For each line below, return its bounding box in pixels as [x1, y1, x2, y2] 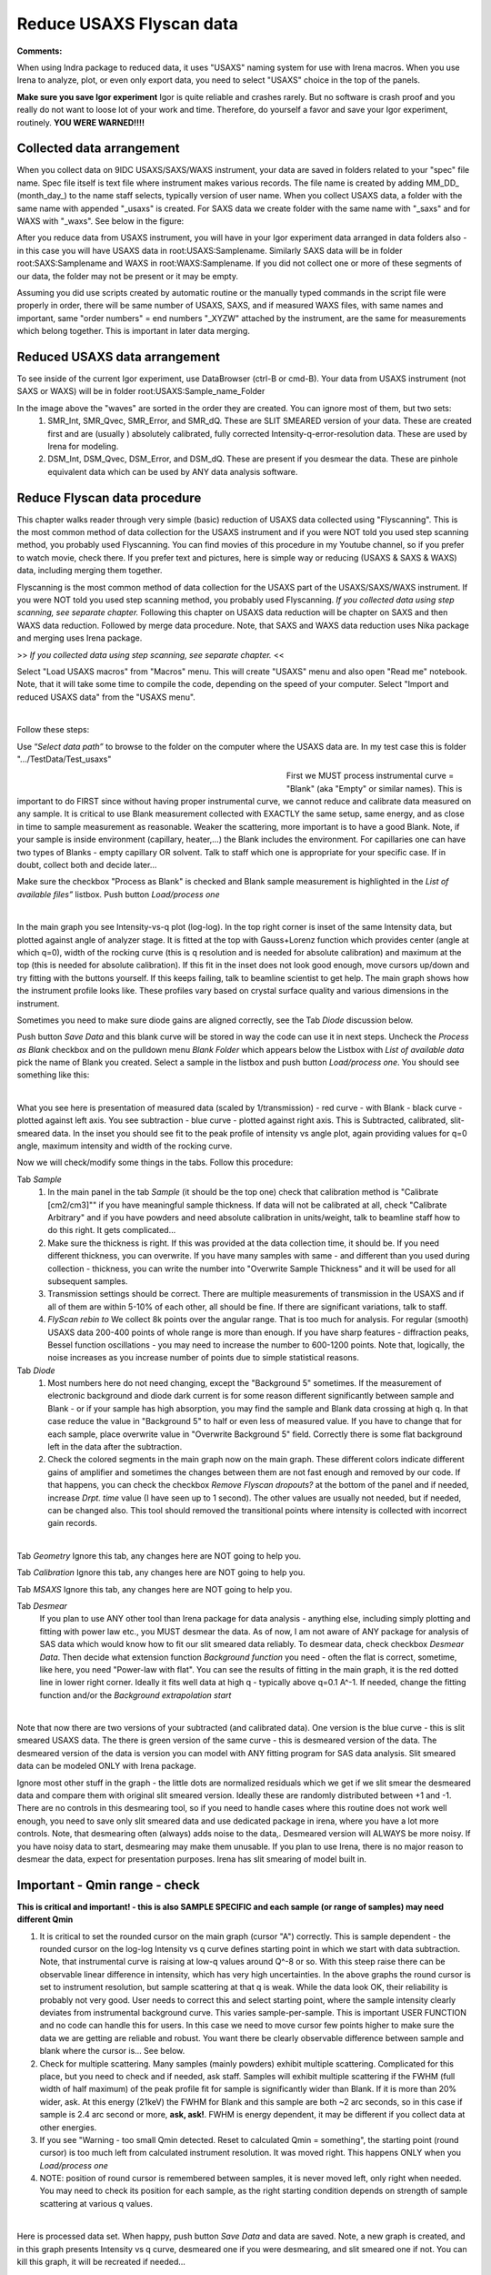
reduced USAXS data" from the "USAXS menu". [16, 692, 195, 703]
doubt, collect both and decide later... [16, 860, 157, 871]
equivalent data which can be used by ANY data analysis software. [47, 466, 298, 477]
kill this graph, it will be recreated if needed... [16, 2257, 186, 2268]
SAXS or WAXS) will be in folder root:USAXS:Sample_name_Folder [16, 386, 266, 397]
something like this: [16, 1069, 90, 1080]
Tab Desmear [16, 1600, 68, 1611]
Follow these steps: [16, 724, 90, 735]
